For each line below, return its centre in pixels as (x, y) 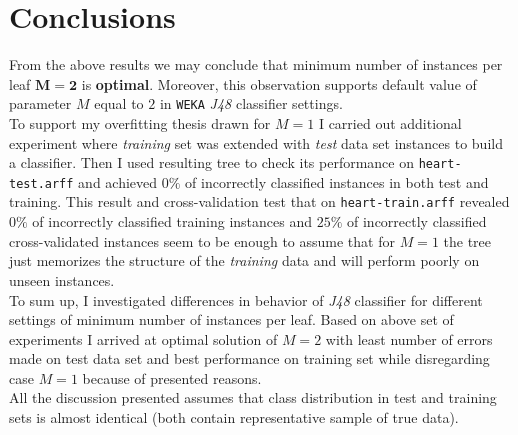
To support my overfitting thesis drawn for (140, 122)
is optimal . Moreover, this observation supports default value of (279, 83)
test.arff (41, 183)
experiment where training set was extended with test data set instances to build (256, 142)
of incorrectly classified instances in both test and (337, 181)
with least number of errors (409, 338)
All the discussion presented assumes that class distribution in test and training (253, 397)
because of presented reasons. (172, 377)
